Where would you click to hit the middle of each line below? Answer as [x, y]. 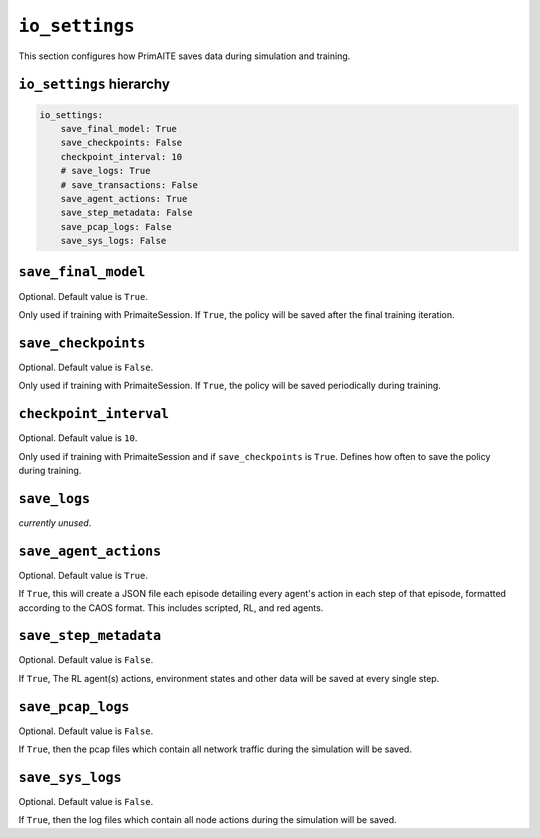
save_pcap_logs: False [116, 226]
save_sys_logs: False [113, 241]
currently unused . [55, 522]
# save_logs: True [105, 171]
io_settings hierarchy [94, 84]
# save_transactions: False [129, 184]
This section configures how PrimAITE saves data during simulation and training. [184, 56]
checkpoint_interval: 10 [121, 156]
